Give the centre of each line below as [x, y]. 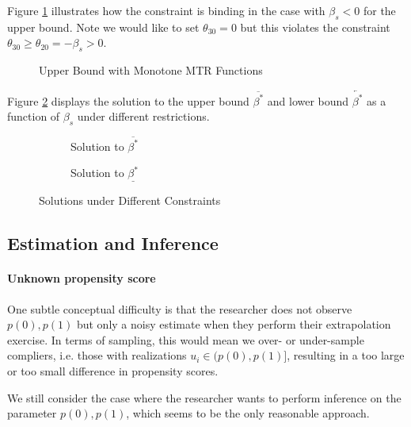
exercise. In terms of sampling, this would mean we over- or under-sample [186, 339]
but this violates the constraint [315, 27]
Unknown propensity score [82, 278]
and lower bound [308, 100]
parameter [32, 413]
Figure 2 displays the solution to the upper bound [128, 100]
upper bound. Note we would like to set [103, 27]
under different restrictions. [143, 116]
